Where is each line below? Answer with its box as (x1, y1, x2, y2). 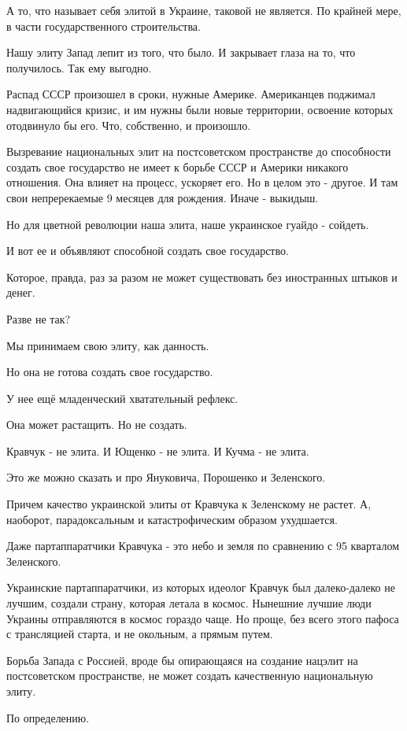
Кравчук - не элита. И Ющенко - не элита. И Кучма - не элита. (6, 442, 309, 459)
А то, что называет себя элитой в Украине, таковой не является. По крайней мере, (6, 2, 401, 18)
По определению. (6, 709, 90, 725)
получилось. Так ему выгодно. (6, 59, 152, 76)
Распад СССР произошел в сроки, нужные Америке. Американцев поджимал (6, 86, 376, 102)
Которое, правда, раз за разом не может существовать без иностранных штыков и (6, 268, 398, 285)
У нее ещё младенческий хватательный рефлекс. (6, 389, 239, 406)
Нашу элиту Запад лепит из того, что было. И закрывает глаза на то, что (6, 44, 356, 61)
